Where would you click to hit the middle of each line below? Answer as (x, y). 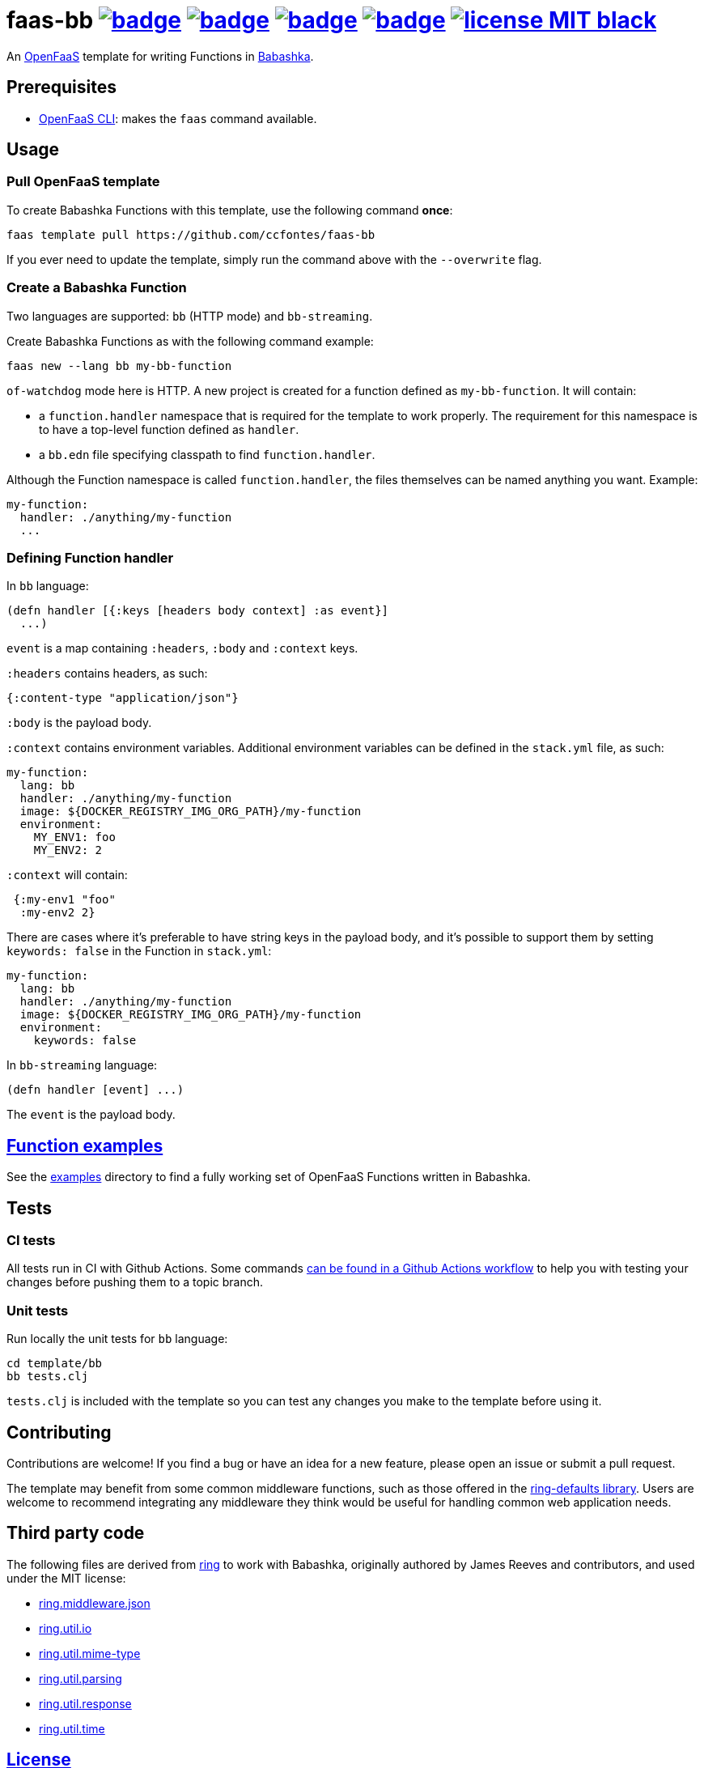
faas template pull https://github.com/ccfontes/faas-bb (191, 234)
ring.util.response (85, 1703)
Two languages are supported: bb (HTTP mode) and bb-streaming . (190, 316)
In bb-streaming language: (82, 1065)
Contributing (59, 1432)
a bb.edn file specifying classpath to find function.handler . (207, 454)
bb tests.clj (48, 1377)
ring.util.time (72, 1728)
